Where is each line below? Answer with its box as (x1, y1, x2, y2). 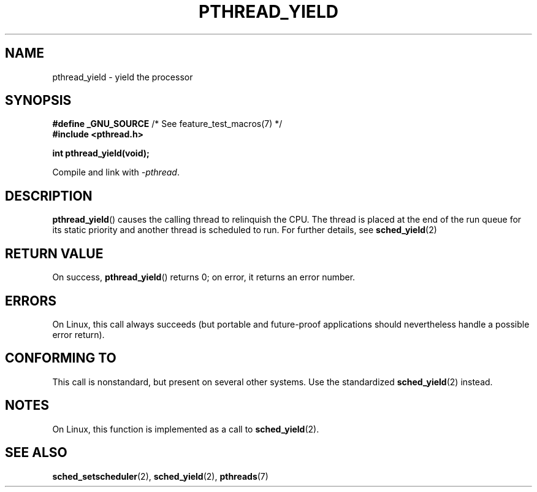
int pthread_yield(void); (52, 148, 150, 159)
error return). (52, 329, 105, 340)
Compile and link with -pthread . (52, 167, 180, 178)
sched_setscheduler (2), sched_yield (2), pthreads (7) (52, 471, 268, 482)
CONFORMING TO (5, 350, 116, 366)
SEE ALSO (5, 445, 67, 461)
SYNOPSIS (5, 93, 72, 109)
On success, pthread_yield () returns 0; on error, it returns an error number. (52, 272, 356, 283)
